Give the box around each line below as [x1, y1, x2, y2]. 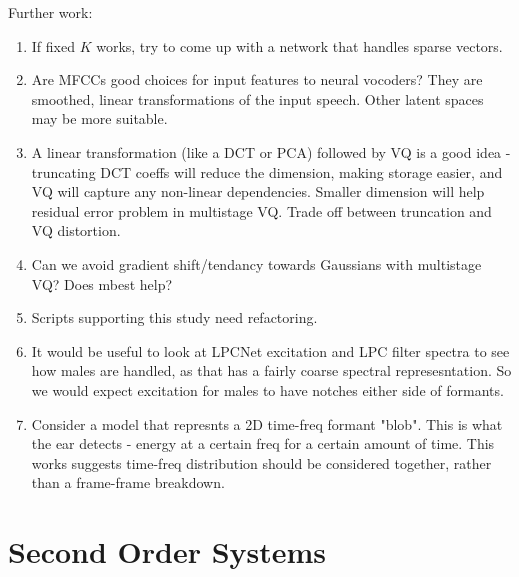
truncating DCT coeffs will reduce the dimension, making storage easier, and [31, 161, 503, 182]
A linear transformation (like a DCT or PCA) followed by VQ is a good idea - [31, 141, 511, 162]
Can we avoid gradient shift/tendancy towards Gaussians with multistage [31, 253, 482, 274]
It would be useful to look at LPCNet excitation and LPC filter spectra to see [31, 340, 510, 361]
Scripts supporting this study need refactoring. [31, 307, 318, 328]
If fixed [31, 35, 75, 56]
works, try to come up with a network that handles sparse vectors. [96, 35, 503, 56]
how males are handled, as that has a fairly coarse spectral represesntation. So [31, 360, 512, 381]
